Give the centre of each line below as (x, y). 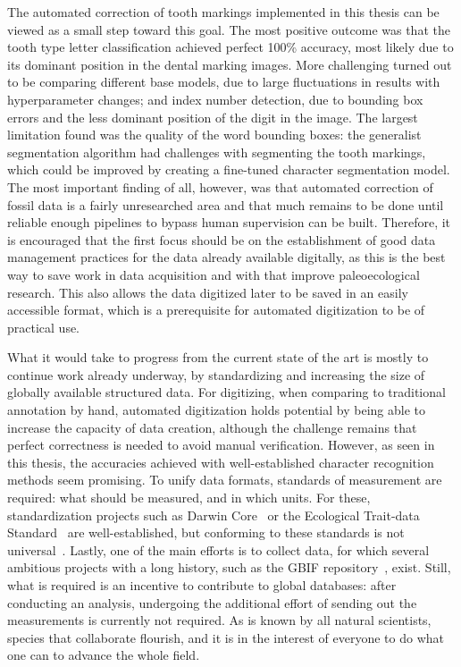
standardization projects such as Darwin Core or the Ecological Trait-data (214, 515)
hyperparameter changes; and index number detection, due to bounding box (215, 99)
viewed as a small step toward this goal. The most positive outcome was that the (229, 29)
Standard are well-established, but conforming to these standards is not (206, 532)
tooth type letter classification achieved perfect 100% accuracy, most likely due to (230, 47)
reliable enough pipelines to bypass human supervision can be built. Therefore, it (229, 222)
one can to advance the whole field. (104, 655)
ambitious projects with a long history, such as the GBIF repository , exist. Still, (229, 567)
